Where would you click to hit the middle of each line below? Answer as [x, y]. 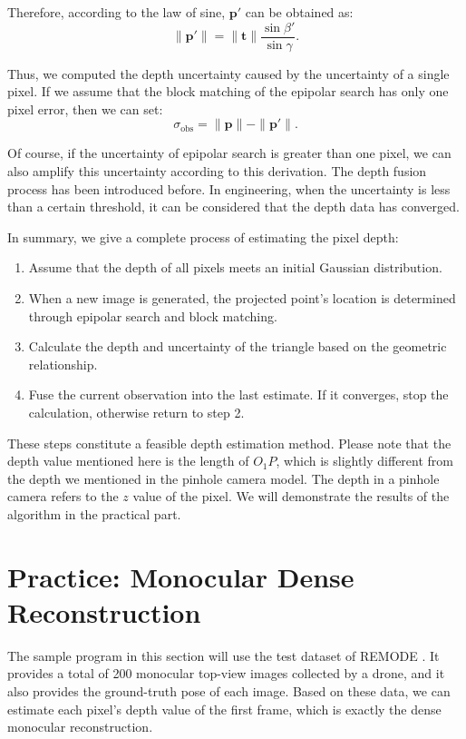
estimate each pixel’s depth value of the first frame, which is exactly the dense [224, 709]
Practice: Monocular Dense [181, 576]
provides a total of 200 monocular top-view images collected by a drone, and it [226, 673]
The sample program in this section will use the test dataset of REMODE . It [223, 655]
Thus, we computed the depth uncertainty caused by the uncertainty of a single [228, 73]
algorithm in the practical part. [94, 513]
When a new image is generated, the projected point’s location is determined [242, 298]
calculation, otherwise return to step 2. [136, 412]
